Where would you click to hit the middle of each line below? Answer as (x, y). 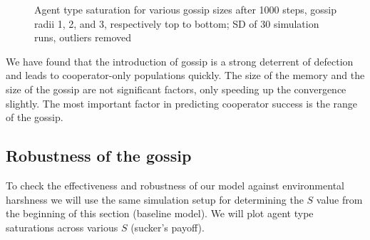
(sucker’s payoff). (168, 227)
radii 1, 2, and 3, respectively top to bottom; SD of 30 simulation (177, 23)
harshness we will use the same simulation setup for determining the (155, 199)
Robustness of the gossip (99, 156)
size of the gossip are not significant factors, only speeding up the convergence (176, 89)
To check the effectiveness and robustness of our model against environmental (175, 185)
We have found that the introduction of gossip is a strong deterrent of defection (180, 61)
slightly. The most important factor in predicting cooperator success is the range (182, 103)
